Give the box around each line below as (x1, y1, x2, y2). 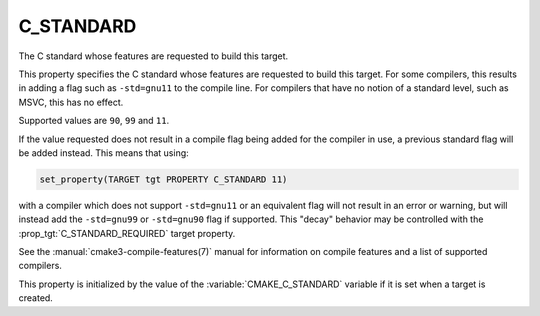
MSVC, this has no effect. (18, 96, 124, 108)
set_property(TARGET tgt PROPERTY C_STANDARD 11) (39, 173, 288, 185)
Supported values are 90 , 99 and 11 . (18, 115, 170, 127)
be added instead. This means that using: (18, 146, 189, 159)
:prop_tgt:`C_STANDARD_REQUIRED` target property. (18, 227, 236, 239)
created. (18, 292, 54, 304)
